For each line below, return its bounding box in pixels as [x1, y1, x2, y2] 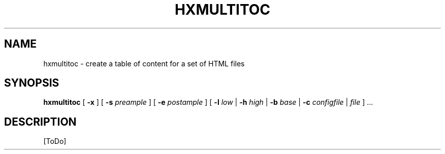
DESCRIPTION [4, 115, 77, 128]
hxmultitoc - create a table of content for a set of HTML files [43, 59, 245, 68]
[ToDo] [43, 137, 67, 146]
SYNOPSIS [4, 76, 59, 90]
